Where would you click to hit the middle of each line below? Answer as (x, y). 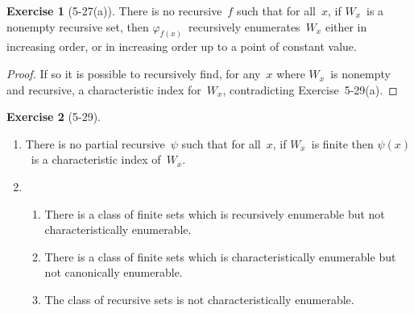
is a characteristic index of (96, 159)
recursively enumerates (244, 26)
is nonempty (360, 74)
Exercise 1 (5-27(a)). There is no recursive (114, 10)
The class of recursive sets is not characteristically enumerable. (199, 299)
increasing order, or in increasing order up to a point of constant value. (182, 46)
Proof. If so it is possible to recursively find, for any (134, 74)
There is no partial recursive (95, 143)
